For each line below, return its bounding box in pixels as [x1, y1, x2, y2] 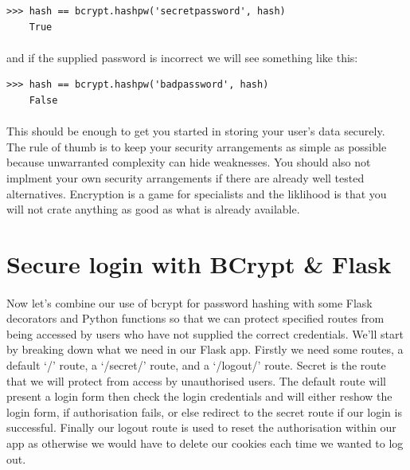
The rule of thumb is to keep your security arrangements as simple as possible [6, 138, 387, 155]
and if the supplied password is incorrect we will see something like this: [6, 49, 358, 65]
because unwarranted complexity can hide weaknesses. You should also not [6, 154, 371, 170]
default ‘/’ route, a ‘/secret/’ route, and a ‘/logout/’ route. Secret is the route [6, 357, 386, 374]
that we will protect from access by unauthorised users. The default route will [6, 372, 386, 389]
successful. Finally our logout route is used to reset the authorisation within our [6, 419, 396, 436]
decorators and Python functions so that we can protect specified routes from [6, 310, 385, 327]
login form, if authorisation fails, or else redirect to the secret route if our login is [6, 403, 402, 420]
